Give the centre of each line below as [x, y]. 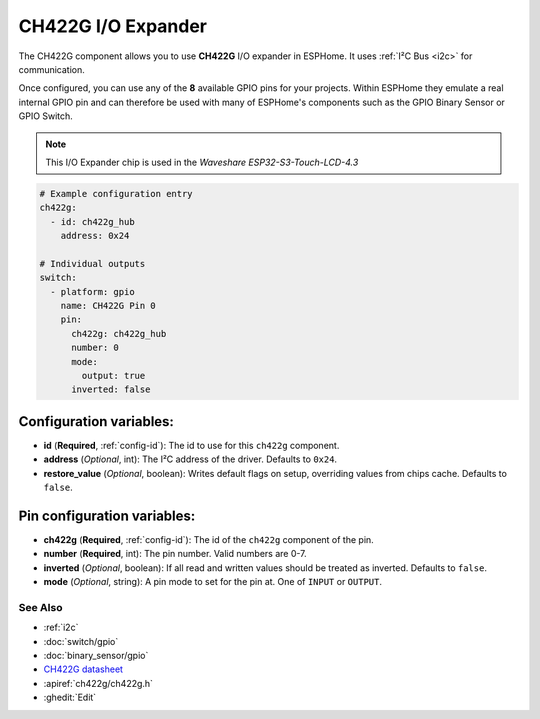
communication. [51, 69]
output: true [113, 375]
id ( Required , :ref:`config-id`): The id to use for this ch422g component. [191, 445]
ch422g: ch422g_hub [119, 333]
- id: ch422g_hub [92, 221]
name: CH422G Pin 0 [108, 305]
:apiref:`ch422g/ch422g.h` [98, 683]
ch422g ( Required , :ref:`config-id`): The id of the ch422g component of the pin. [208, 539]
